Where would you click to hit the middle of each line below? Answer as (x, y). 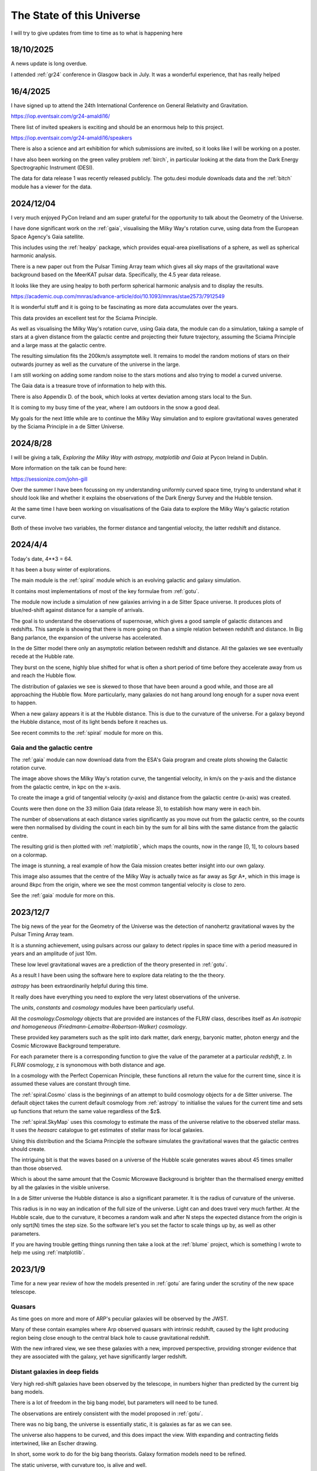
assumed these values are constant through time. (71, 1084)
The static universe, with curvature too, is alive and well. (79, 1465)
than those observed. (37, 1168)
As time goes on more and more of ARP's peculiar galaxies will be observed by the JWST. (119, 1319)
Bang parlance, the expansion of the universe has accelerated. (87, 637)
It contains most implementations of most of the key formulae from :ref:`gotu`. (105, 591)
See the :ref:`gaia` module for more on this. (63, 896)
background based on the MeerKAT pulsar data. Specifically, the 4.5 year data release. (116, 275)
